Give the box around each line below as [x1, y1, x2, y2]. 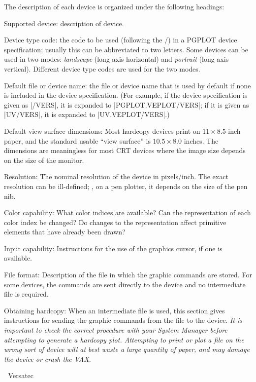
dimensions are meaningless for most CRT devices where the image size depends [4, 145, 246, 155]
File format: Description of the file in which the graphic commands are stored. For [4, 269, 252, 280]
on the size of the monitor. [4, 154, 84, 165]
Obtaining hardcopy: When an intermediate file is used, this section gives [4, 305, 225, 315]
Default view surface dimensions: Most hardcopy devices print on [4, 125, 200, 136]
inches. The [184, 135, 219, 146]
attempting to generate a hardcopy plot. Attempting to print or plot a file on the [4, 334, 244, 344]
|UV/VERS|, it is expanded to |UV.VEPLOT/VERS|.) [4, 109, 170, 119]
